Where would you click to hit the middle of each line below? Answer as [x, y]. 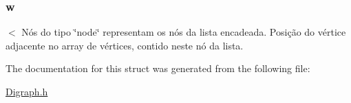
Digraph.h [27, 91]
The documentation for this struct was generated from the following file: [158, 68]
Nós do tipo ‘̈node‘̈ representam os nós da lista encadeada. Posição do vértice [184, 32]
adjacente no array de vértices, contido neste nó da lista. [125, 45]
